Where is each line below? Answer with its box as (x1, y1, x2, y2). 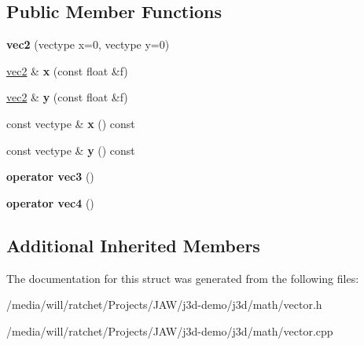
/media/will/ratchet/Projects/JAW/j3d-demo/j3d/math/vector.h (6, 296, 322, 313)
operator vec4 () (6, 194, 94, 211)
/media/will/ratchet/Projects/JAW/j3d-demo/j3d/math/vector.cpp (6, 322, 333, 339)
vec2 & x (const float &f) (6, 62, 128, 79)
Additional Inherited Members (6, 233, 260, 257)
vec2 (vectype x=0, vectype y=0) (6, 36, 170, 53)
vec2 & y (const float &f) (6, 89, 128, 105)
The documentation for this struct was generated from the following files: (6, 270, 359, 286)
